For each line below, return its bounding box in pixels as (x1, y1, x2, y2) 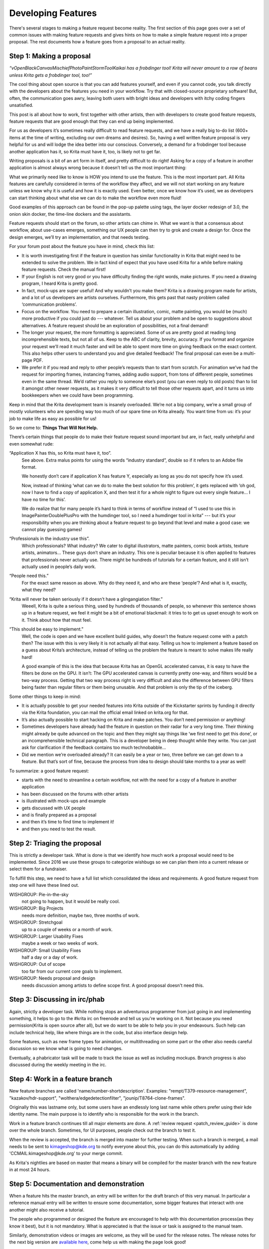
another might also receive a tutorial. (9, 1207, 85, 1213)
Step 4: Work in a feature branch (9, 1075, 113, 1084)
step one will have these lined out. (9, 882, 79, 888)
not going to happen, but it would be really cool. (21, 898, 120, 904)
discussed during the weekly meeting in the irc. (9, 1062, 107, 1068)
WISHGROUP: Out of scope (9, 961, 66, 967)
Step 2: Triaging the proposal (9, 839, 102, 847)
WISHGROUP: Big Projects (9, 905, 64, 911)
